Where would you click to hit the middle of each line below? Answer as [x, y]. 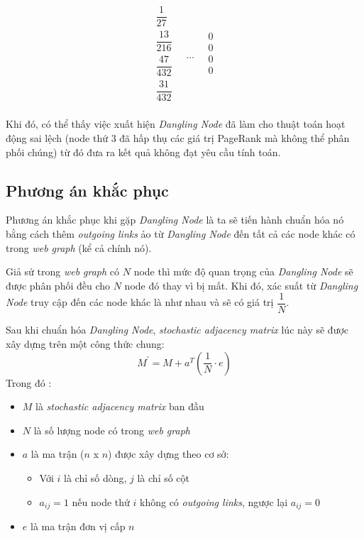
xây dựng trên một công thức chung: [85, 344]
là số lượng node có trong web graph [112, 430]
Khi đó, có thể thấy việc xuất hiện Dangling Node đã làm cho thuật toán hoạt [176, 124]
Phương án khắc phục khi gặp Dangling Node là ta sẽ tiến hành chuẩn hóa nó [175, 220]
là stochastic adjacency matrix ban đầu [120, 406]
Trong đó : [29, 382]
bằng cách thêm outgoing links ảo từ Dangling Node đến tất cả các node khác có [181, 233]
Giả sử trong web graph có [63, 271]
